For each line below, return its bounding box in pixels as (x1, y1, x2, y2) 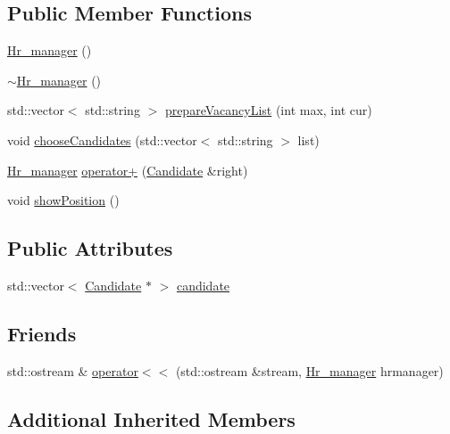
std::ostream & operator (7, 361, 138, 380)
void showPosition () (7, 191, 120, 209)
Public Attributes (7, 234, 173, 262)
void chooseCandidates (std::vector (7, 130, 197, 149)
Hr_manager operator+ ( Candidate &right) (7, 160, 248, 179)
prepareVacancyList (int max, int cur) (164, 101, 372, 119)
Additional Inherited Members (7, 405, 296, 432)
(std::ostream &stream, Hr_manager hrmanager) (175, 361, 444, 380)
